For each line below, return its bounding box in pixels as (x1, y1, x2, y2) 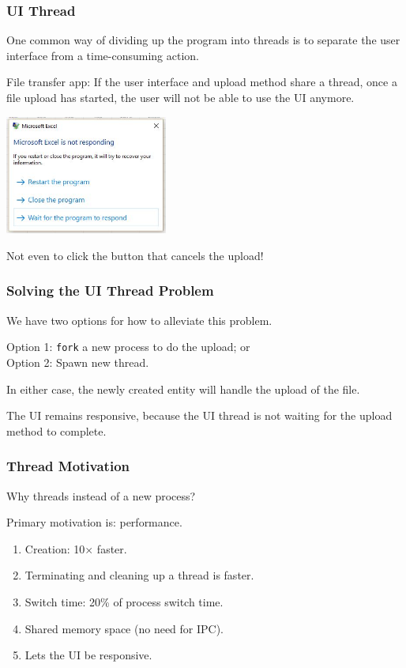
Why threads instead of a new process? (6, 487, 196, 504)
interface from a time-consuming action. (6, 47, 199, 63)
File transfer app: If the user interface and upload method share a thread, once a (6, 74, 397, 90)
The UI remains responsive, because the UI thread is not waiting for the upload (6, 407, 393, 424)
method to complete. (6, 422, 107, 439)
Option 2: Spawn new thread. (6, 353, 149, 370)
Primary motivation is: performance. (6, 514, 182, 530)
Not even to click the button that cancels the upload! (6, 247, 264, 263)
